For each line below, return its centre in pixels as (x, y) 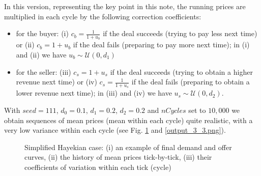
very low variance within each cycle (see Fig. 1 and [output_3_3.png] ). (115, 130)
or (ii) (25, 45)
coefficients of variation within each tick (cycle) (98, 167)
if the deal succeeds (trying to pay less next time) (180, 33)
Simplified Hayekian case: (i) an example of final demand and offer (128, 147)
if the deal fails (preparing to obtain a (191, 82)
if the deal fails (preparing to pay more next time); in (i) (161, 45)
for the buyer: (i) (42, 33)
